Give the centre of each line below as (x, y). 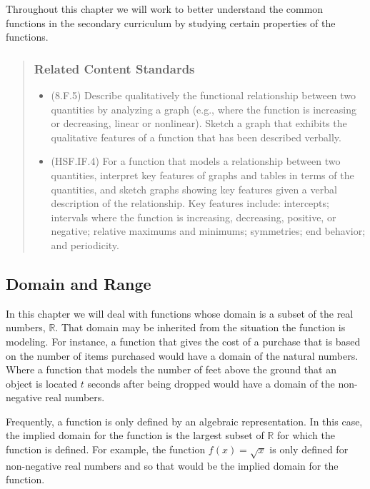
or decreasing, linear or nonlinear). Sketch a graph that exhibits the (199, 123)
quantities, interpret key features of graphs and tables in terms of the (202, 175)
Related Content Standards (114, 68)
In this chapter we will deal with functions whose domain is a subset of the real (180, 313)
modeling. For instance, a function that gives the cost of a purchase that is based (183, 341)
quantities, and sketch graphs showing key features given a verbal (194, 189)
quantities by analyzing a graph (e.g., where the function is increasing (204, 109)
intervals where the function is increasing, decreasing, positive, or (194, 217)
